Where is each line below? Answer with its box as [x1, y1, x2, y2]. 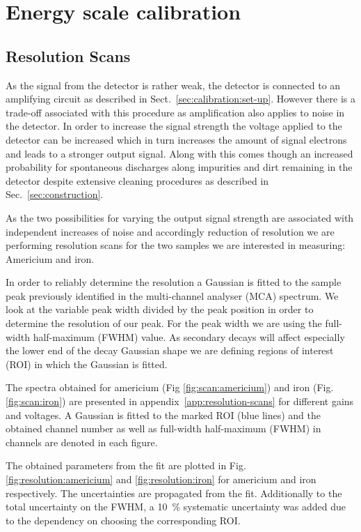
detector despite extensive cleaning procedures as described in [6, 173, 269, 188]
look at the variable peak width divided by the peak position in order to [6, 302, 314, 317]
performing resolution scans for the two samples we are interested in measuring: [6, 238, 346, 252]
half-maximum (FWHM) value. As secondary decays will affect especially [33, 329, 345, 344]
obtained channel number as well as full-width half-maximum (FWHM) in [6, 421, 321, 436]
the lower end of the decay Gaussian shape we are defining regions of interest [6, 343, 334, 358]
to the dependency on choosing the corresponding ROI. [6, 512, 241, 527]
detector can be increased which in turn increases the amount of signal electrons [6, 132, 347, 146]
